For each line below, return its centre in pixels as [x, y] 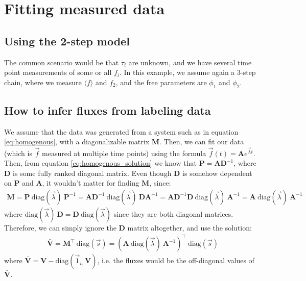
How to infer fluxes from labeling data [108, 110]
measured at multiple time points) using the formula [124, 153]
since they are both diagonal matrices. [173, 214]
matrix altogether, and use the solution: [190, 227]
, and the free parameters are [161, 82]
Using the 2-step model [67, 41]
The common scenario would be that [62, 62]
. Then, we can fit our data [202, 142]
